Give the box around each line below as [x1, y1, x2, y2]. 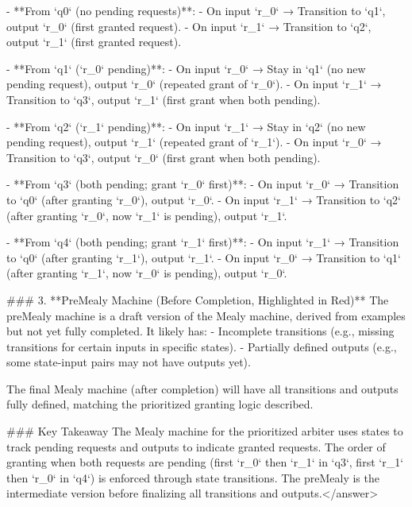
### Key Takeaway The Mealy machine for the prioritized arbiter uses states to [6, 423, 403, 439]
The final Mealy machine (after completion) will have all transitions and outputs [6, 380, 399, 397]
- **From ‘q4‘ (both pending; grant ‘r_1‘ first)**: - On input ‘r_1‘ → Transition [6, 234, 399, 250]
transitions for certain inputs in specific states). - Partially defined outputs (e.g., [6, 338, 397, 354]
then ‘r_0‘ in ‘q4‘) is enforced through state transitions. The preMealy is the [6, 469, 379, 486]
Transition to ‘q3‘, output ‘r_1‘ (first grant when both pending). [6, 91, 321, 107]
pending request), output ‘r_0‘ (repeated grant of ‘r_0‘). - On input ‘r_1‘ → [6, 75, 382, 92]
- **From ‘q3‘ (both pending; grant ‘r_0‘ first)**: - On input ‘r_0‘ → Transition [6, 176, 399, 192]
